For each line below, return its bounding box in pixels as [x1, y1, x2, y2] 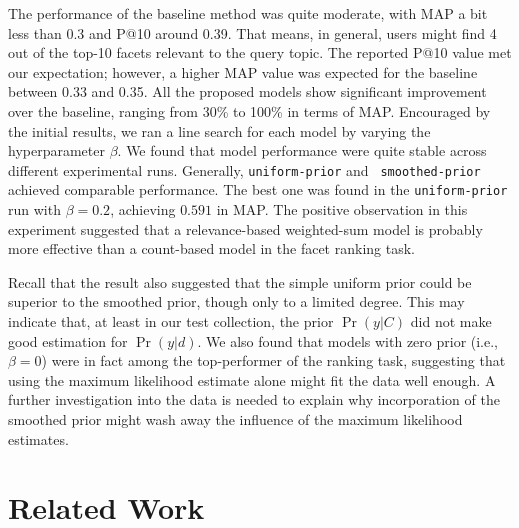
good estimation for [8, 330, 128, 351]
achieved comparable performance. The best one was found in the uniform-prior [8, 179, 508, 200]
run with [8, 199, 61, 220]
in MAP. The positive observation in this [216, 199, 468, 220]
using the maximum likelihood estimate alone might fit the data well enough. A [8, 369, 496, 390]
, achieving [110, 199, 176, 220]
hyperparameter [8, 140, 105, 161]
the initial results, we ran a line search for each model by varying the [8, 120, 431, 141]
